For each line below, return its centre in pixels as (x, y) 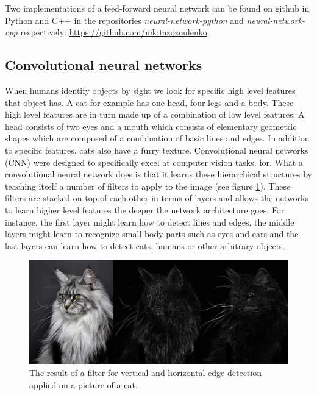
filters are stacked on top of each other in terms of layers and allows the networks (157, 198)
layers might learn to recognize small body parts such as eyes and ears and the (152, 234)
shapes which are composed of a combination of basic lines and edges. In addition (157, 138)
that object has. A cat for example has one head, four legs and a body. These (149, 102)
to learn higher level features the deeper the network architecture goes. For (145, 209)
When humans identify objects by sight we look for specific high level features (150, 90)
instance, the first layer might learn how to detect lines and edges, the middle (150, 222)
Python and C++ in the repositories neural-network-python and (124, 20)
